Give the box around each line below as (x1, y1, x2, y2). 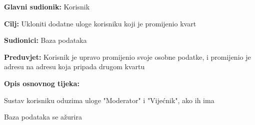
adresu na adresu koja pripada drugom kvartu (4, 61, 145, 72)
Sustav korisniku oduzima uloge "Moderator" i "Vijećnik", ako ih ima (4, 95, 214, 105)
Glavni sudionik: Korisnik (4, 1, 90, 11)
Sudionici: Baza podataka (4, 35, 87, 45)
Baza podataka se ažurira (4, 112, 82, 122)
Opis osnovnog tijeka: (4, 78, 79, 88)
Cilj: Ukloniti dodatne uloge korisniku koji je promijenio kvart (4, 18, 196, 28)
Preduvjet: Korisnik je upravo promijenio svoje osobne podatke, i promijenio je (4, 51, 251, 62)
